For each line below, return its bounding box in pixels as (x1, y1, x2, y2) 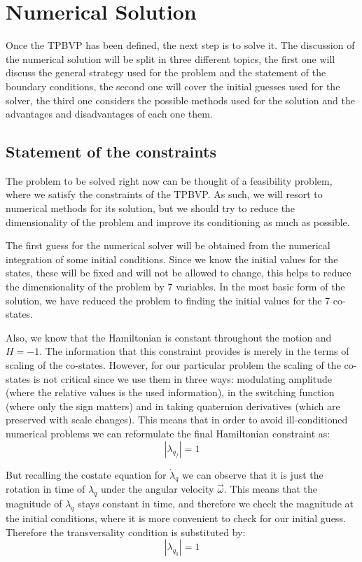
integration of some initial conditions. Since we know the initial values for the (6, 251, 338, 266)
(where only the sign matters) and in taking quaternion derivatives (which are (6, 398, 340, 413)
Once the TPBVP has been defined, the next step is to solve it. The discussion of (6, 38, 355, 52)
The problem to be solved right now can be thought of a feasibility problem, (6, 173, 333, 188)
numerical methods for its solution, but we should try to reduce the (6, 201, 295, 216)
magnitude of (6, 496, 62, 511)
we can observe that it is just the (182, 467, 323, 482)
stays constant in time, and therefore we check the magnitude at (78, 496, 354, 511)
